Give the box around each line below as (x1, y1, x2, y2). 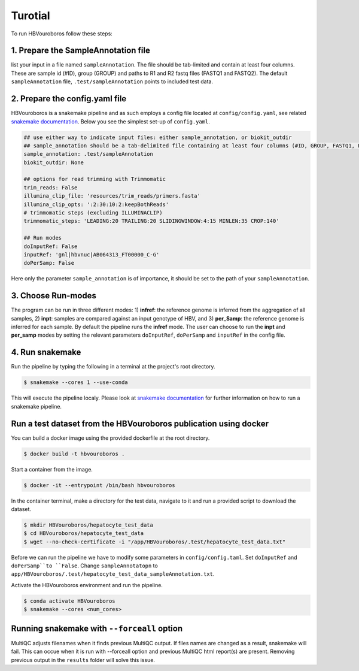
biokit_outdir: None (23, 159, 84, 166)
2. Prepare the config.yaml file (11, 93, 127, 104)
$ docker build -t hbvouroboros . (23, 450, 125, 457)
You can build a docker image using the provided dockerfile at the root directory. (11, 434, 210, 442)
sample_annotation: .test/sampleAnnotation (23, 150, 154, 158)
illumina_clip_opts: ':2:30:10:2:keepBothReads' (23, 201, 169, 208)
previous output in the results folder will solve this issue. (11, 656, 156, 663)
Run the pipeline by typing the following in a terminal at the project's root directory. (11, 363, 215, 370)
